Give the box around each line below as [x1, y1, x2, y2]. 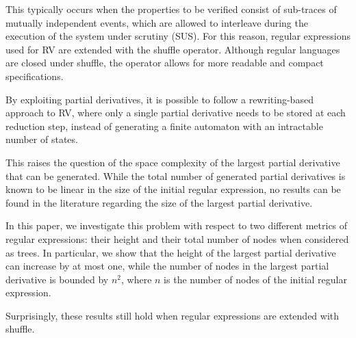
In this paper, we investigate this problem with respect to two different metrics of [5, 218, 348, 233]
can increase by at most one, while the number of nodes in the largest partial [5, 259, 329, 273]
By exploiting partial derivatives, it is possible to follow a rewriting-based [5, 92, 314, 106]
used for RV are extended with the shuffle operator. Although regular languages [5, 42, 340, 56]
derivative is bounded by [5, 272, 109, 286]
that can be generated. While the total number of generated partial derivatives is [5, 168, 346, 183]
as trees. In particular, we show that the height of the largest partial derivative [5, 245, 336, 259]
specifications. [5, 68, 64, 83]
